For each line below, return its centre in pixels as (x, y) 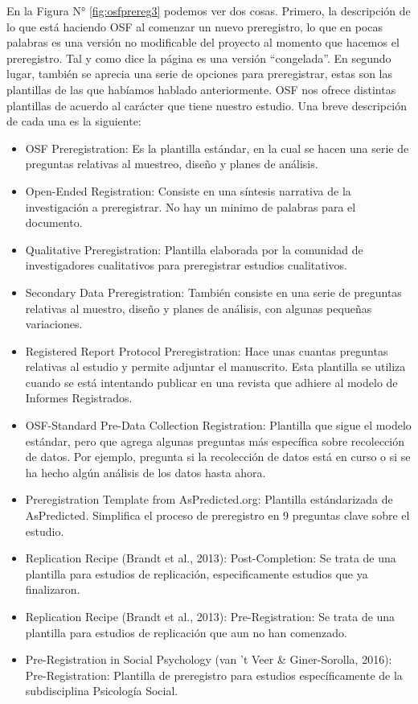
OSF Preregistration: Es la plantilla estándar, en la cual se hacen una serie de (217, 148)
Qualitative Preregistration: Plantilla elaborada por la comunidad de (194, 249)
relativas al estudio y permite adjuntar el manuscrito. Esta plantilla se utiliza (215, 366)
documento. (54, 222)
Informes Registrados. (79, 398)
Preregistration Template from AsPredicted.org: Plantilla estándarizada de (209, 499)
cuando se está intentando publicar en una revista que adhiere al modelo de (211, 382)
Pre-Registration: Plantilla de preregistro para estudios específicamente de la (214, 675)
